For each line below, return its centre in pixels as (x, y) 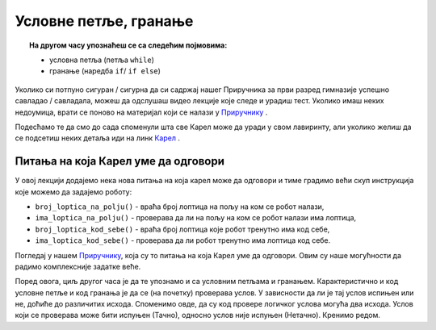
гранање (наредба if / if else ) (105, 71)
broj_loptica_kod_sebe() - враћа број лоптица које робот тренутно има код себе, (182, 229)
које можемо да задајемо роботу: (73, 192)
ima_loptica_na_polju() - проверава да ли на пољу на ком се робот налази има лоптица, (196, 218)
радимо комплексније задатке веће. (78, 266)
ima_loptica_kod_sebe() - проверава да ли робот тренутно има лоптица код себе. (183, 240)
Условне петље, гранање (104, 21)
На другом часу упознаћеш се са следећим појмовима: (128, 45)
